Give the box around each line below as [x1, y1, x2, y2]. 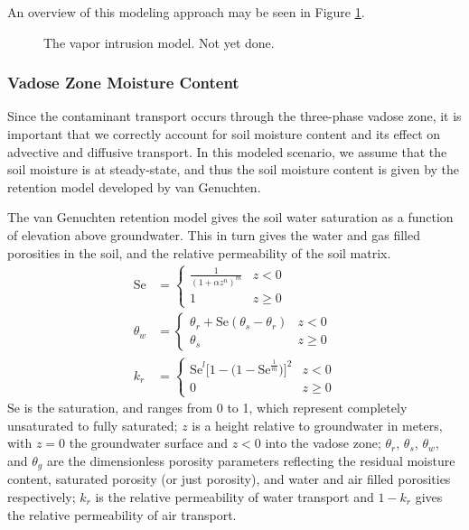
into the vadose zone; [265, 433, 381, 452]
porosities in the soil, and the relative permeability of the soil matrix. [7, 243, 391, 262]
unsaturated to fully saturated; [7, 415, 178, 434]
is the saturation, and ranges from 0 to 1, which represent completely [23, 398, 408, 417]
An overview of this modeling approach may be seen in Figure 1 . [7, 3, 365, 21]
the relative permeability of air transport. [7, 505, 237, 524]
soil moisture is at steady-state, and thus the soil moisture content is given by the [7, 160, 460, 179]
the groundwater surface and [69, 433, 228, 452]
